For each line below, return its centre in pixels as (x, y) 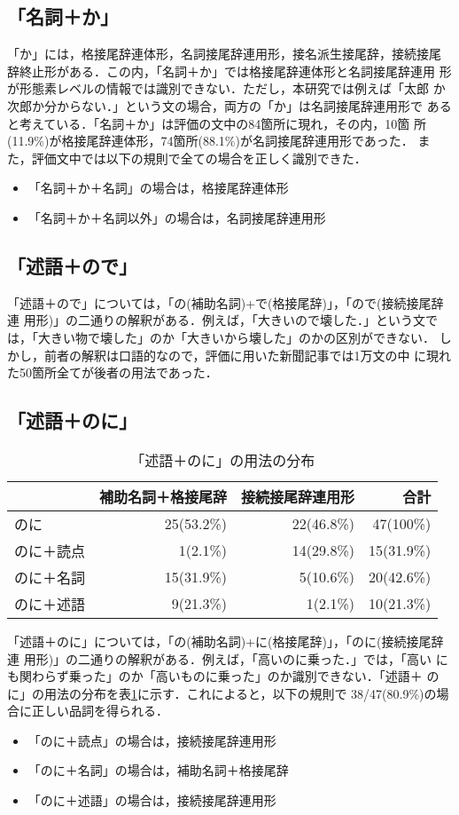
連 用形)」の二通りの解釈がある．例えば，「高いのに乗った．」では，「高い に (228, 658)
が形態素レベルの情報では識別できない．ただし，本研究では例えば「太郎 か (226, 88)
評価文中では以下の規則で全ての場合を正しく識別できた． (199, 158)
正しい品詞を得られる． (100, 711)
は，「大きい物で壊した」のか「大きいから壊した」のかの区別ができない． (221, 337)
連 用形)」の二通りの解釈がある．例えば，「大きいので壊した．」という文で (223, 320)
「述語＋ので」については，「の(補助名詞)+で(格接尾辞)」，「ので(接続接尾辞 (226, 302)
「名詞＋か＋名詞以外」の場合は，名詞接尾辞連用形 (177, 217)
